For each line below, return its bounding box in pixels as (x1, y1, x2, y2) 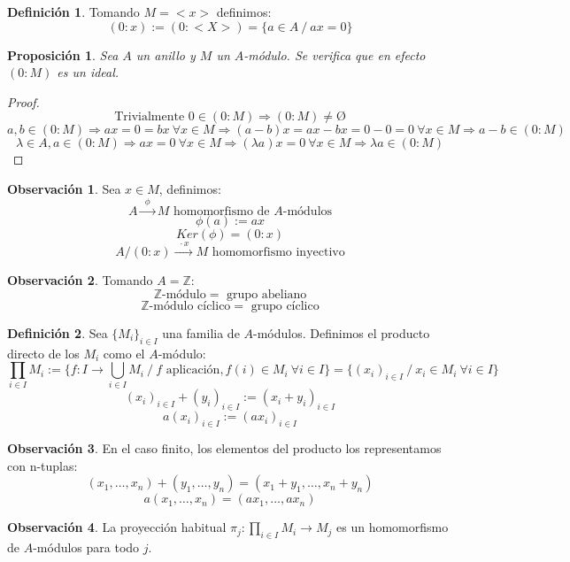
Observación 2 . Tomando (7, 271, 153, 289)
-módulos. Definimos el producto (253, 323, 430, 342)
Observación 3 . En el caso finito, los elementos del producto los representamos (7, 439, 442, 458)
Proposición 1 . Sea (7, 45, 119, 64)
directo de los (7, 343, 80, 362)
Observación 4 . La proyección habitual (7, 518, 227, 536)
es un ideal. (57, 63, 119, 81)
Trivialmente (114, 111, 185, 124)
